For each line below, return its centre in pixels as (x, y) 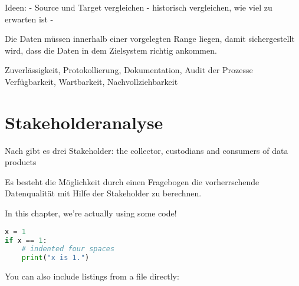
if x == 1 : (26, 240)
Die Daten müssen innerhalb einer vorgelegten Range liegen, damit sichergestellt (150, 39)
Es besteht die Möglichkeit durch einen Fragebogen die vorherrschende (132, 181)
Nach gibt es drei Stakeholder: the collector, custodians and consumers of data (147, 150)
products (21, 162)
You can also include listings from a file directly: (92, 276)
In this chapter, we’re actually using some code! (91, 213)
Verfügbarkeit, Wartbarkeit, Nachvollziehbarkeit (91, 81)
